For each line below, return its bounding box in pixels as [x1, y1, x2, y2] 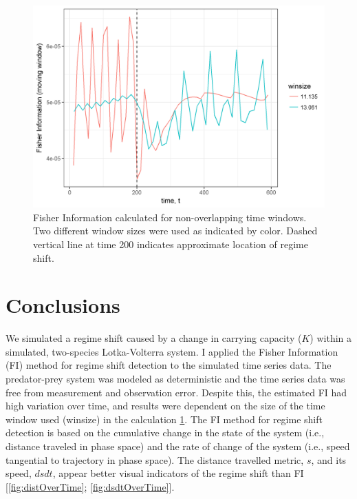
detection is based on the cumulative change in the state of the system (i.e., [6, 425, 325, 440]
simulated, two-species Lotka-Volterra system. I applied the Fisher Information [6, 344, 338, 358]
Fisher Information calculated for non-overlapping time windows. [33, 210, 307, 224]
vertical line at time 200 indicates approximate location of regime [33, 236, 308, 251]
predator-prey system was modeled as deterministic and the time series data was [6, 371, 345, 386]
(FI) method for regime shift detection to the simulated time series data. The [6, 358, 332, 372]
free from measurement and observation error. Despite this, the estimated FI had [6, 385, 347, 399]
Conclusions [6, 291, 120, 319]
